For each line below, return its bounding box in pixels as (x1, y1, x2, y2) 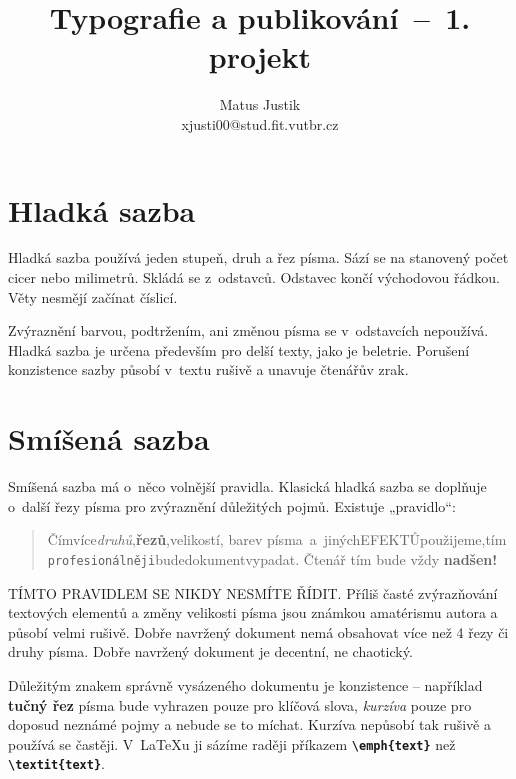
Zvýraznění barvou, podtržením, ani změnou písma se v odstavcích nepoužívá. (8, 320, 489, 341)
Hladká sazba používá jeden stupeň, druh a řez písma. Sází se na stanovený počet (8, 247, 509, 268)
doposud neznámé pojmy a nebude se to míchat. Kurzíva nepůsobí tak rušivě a (8, 714, 491, 735)
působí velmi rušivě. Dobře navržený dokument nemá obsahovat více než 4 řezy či (8, 621, 509, 642)
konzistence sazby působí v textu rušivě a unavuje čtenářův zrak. (8, 359, 409, 380)
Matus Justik (219, 94, 301, 115)
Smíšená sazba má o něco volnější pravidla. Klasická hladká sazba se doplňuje (8, 476, 487, 497)
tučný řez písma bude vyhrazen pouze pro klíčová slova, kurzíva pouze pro (8, 694, 472, 715)
